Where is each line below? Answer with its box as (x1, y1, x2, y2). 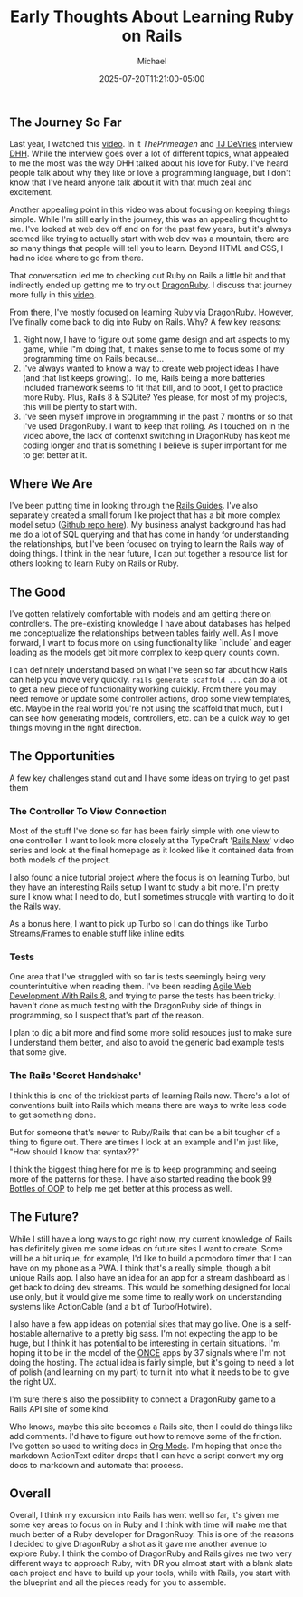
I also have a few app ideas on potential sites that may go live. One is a (9, 1318, 273, 1329)
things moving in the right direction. (9, 722, 142, 733)
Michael (137, 55, 167, 66)
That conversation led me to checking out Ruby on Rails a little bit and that (9, 270, 287, 281)
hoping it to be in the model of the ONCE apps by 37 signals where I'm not (9, 1347, 286, 1358)
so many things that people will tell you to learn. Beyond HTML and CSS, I (9, 243, 284, 254)
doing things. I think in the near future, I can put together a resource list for (9, 549, 288, 560)
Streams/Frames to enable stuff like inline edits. (9, 928, 187, 940)
